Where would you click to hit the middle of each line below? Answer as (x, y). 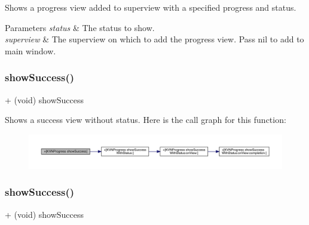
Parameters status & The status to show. (80, 27)
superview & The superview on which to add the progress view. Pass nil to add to (154, 39)
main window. (30, 50)
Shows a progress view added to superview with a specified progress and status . (151, 7)
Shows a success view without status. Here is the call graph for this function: (146, 120)
